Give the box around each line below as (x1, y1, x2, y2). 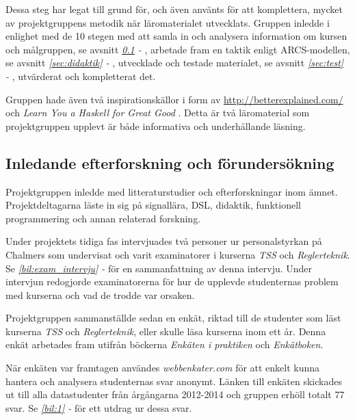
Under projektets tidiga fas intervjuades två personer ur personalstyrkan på (5, 234, 322, 248)
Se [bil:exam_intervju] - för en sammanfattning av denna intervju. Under (5, 261, 313, 275)
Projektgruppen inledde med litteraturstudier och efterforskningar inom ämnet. (5, 184, 338, 198)
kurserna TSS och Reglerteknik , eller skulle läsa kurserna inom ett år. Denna (5, 324, 326, 338)
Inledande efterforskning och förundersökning (5, 152, 334, 173)
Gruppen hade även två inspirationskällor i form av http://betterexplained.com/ (5, 92, 343, 106)
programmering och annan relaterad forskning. (5, 211, 201, 225)
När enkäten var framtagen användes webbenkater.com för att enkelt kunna (5, 360, 320, 375)
